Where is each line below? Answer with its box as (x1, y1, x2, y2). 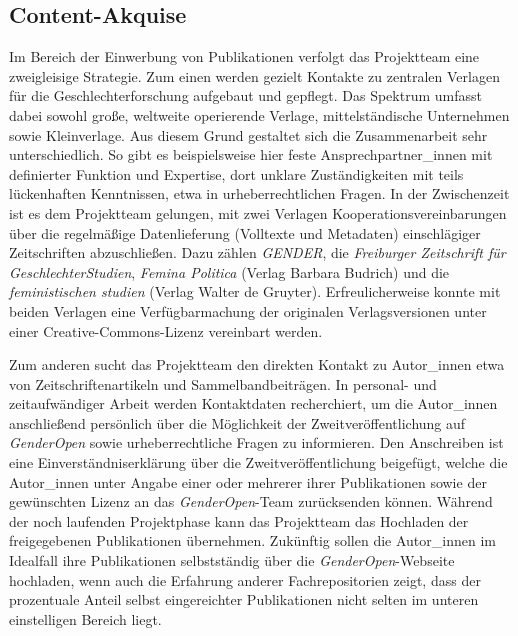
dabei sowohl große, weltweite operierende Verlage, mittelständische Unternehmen (9, 104, 510, 125)
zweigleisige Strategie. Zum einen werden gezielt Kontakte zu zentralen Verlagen (9, 65, 500, 86)
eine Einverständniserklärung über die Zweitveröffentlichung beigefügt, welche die (9, 452, 508, 473)
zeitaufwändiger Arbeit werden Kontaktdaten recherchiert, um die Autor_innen (9, 393, 498, 414)
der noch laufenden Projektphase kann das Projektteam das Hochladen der (9, 510, 469, 531)
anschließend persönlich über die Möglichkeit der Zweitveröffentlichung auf (9, 412, 466, 433)
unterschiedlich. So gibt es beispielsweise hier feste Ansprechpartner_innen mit (9, 144, 493, 165)
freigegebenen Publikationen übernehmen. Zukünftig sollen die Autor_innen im (9, 530, 496, 551)
